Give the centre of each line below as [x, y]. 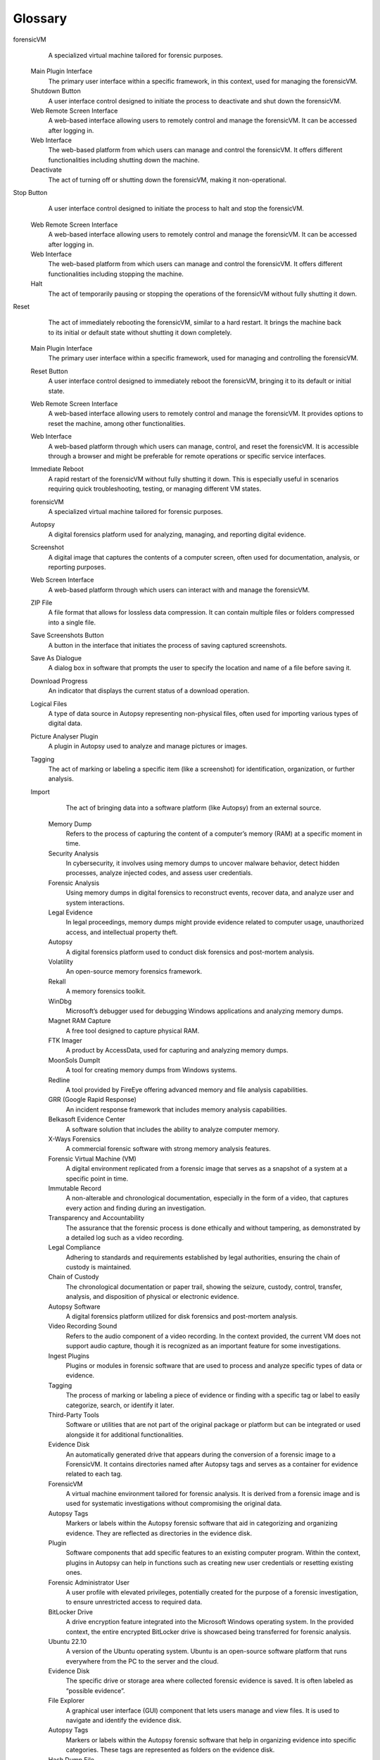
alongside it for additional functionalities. [125, 1434]
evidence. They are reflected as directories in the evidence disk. [159, 1533]
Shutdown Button [56, 91]
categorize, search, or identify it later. [120, 1405]
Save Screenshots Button [67, 635]
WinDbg [60, 1001]
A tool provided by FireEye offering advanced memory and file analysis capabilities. [187, 1090]
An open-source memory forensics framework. [134, 972]
